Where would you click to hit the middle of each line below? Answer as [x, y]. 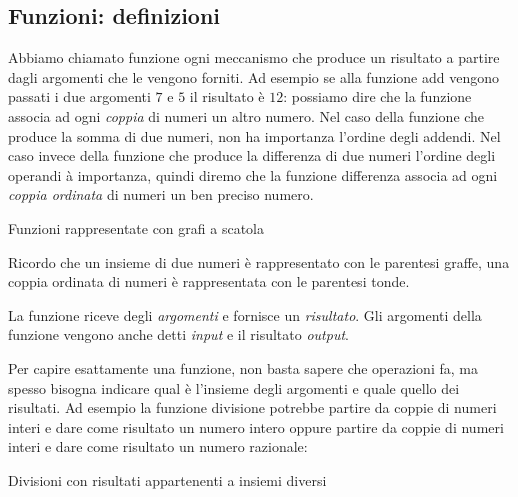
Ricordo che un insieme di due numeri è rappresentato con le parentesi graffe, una [259, 261]
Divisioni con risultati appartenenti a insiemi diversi [167, 479]
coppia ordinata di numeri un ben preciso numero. [161, 194]
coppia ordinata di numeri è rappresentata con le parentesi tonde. [209, 281]
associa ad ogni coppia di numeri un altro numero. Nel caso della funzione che [246, 115]
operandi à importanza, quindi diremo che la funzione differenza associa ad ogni [253, 174]
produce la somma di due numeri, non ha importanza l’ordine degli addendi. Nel [254, 135]
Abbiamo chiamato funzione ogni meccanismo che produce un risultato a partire [254, 57]
